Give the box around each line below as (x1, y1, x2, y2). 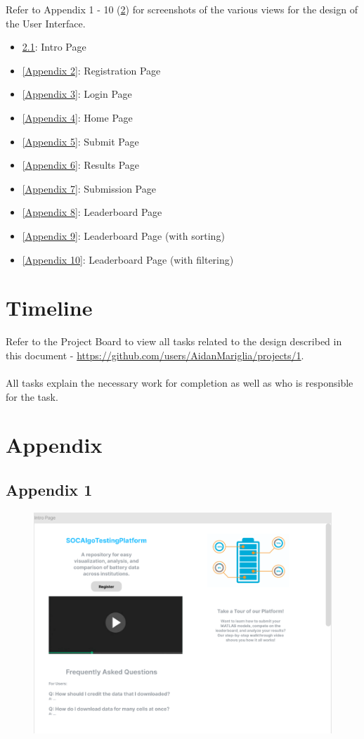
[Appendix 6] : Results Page (22, 158, 140, 172)
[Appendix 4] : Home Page (22, 110, 133, 124)
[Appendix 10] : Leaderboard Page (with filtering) (22, 252, 234, 266)
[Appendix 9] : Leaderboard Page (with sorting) (22, 228, 225, 243)
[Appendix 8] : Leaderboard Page (22, 205, 162, 219)
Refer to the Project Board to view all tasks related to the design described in (6, 334, 342, 349)
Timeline (6, 293, 93, 322)
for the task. (6, 389, 58, 404)
